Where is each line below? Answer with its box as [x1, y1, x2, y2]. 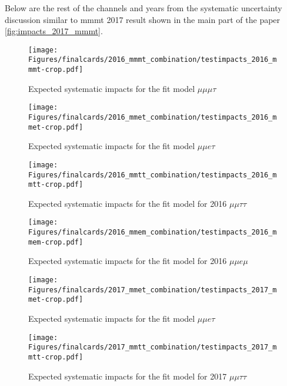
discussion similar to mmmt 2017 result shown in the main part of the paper [5, 13, 281, 25]
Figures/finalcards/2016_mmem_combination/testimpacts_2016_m [28, 228, 277, 237]
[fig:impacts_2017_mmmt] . [5, 25, 103, 37]
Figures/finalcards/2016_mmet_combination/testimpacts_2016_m [28, 113, 277, 121]
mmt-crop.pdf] [28, 65, 84, 74]
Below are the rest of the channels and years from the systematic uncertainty [5, 2, 282, 14]
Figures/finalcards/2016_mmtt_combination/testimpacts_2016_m [28, 170, 277, 179]
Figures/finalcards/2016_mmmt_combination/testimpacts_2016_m [28, 55, 277, 64]
